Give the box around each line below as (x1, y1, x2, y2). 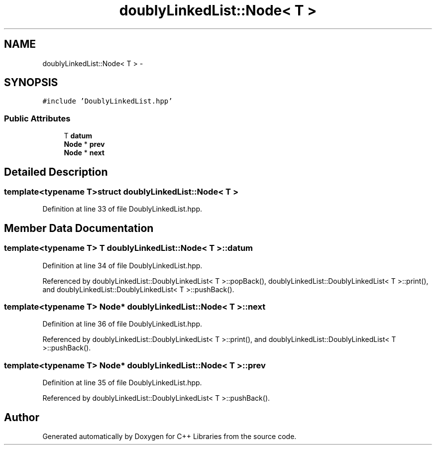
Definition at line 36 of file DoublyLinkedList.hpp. (42, 320, 203, 329)
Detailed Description (4, 165, 108, 178)
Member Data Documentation (4, 222, 154, 234)
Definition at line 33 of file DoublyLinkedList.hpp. (42, 205, 202, 214)
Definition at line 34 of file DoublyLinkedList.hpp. (42, 261, 203, 270)
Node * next (64, 148, 105, 157)
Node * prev (64, 140, 105, 149)
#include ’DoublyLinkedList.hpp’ (42, 97, 173, 106)
